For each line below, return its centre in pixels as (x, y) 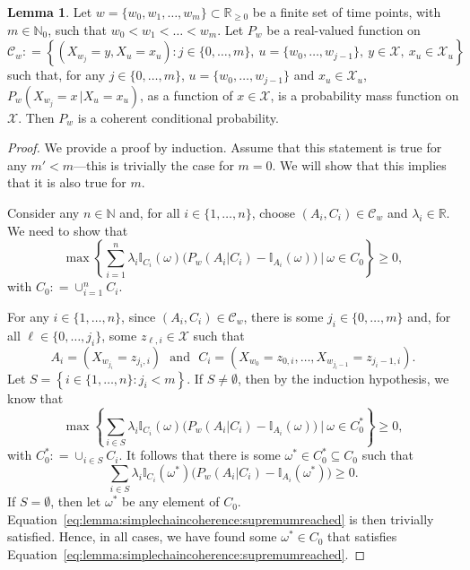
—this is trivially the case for (154, 164)
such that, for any (57, 75)
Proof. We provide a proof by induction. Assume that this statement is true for (225, 147)
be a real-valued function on (344, 29)
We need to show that (68, 230)
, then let (76, 501)
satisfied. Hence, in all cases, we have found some (142, 536)
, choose (274, 213)
